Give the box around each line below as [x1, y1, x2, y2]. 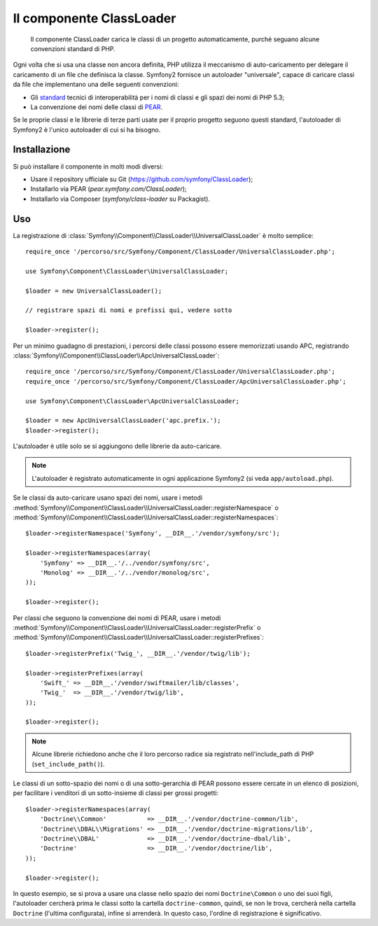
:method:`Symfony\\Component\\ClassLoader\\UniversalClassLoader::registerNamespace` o [13, 503, 279, 512]
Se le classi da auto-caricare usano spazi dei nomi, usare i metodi [13, 493, 203, 502]
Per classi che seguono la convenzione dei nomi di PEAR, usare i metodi [13, 613, 221, 622]
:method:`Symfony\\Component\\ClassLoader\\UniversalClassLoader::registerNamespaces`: [13, 513, 279, 521]
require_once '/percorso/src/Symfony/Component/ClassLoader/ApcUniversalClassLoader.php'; [25, 377, 346, 385]
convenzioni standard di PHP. [30, 44, 115, 52]
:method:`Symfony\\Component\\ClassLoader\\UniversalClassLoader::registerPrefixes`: [13, 633, 264, 642]
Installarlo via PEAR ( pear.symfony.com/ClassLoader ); [30, 185, 187, 193]
